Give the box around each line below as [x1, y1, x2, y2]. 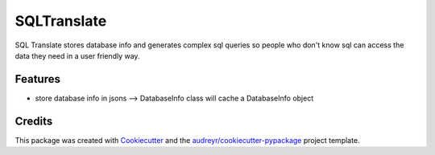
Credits [14, 114, 53, 128]
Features [14, 72, 60, 86]
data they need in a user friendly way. [14, 51, 140, 60]
